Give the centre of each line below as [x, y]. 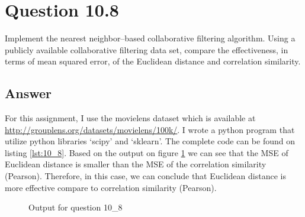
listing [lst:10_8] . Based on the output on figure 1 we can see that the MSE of [147, 152]
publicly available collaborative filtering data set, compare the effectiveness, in [147, 49]
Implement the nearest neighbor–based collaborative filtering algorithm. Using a [150, 38]
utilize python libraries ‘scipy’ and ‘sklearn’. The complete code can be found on [150, 141]
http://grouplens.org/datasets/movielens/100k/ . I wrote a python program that [150, 129]
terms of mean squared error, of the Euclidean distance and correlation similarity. [153, 61]
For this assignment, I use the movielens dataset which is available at [130, 118]
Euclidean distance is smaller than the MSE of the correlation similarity [136, 164]
